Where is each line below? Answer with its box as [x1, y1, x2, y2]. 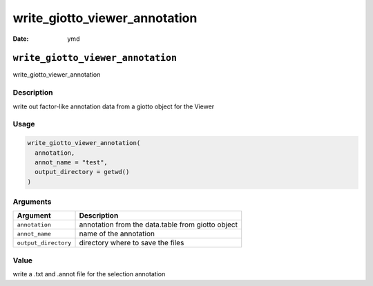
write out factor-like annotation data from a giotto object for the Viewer [12, 102, 215, 111]
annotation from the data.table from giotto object [79, 220, 238, 229]
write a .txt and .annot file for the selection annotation [12, 270, 166, 278]
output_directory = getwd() [35, 168, 130, 176]
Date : [12, 35, 29, 43]
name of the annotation [79, 229, 155, 238]
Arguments [12, 197, 52, 207]
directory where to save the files [79, 238, 184, 248]
